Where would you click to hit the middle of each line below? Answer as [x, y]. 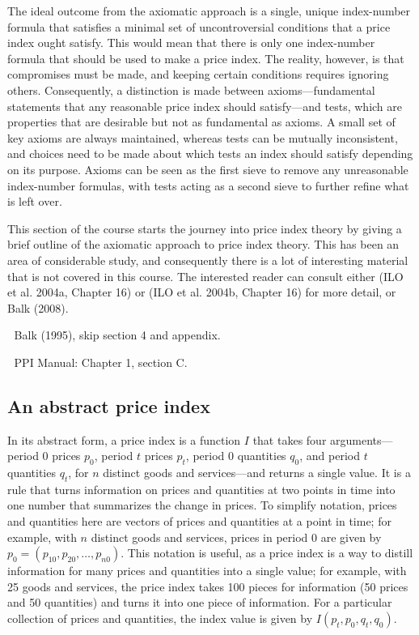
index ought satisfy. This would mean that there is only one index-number [191, 43]
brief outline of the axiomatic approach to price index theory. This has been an [203, 244]
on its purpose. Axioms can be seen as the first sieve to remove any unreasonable [208, 169]
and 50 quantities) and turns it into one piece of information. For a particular [200, 602]
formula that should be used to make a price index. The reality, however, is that [206, 58]
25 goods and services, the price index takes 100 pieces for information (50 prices [208, 586]
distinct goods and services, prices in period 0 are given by [236, 537]
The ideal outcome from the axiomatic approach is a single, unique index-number [209, 11]
